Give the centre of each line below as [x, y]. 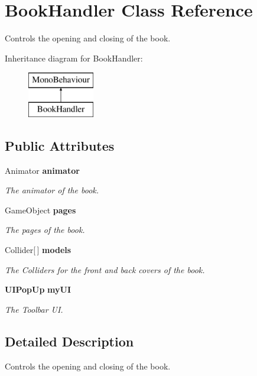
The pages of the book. [45, 230]
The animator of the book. [52, 190]
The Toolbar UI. [34, 309]
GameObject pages [40, 210]
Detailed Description [69, 341]
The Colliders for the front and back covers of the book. [105, 269]
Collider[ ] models [38, 250]
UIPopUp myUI [38, 289]
